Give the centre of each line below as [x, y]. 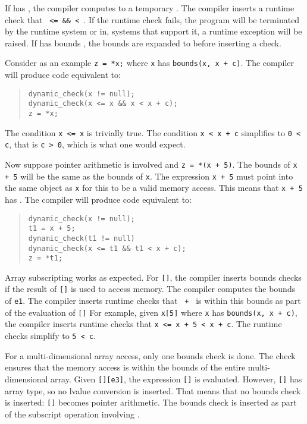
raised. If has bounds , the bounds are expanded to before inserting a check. [143, 43]
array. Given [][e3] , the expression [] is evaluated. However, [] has [176, 379]
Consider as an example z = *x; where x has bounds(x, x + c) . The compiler [149, 63]
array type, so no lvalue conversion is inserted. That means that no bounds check [153, 390]
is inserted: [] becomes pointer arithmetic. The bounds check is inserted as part [151, 402]
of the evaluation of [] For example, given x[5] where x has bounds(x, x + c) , [151, 312]
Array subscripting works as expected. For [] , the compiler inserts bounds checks [153, 277]
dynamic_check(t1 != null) [82, 238]
